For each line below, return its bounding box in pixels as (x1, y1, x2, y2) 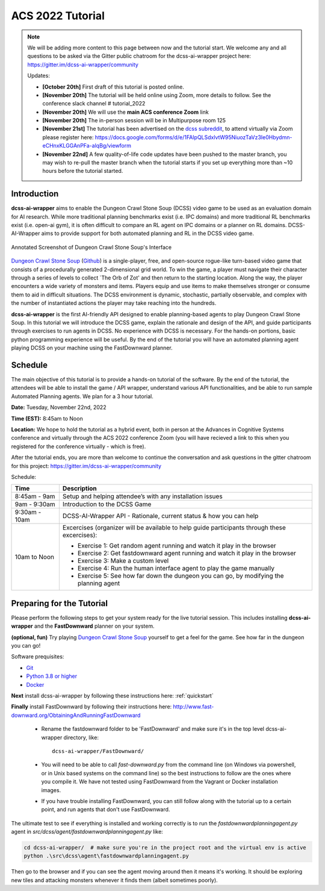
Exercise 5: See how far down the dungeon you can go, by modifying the (77, 572, 284, 580)
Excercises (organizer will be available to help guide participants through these (62, 524, 286, 532)
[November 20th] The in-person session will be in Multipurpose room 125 (42, 117, 226, 124)
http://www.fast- (173, 703, 214, 710)
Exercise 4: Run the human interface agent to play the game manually (77, 564, 275, 572)
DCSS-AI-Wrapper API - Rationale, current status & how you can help (62, 512, 259, 521)
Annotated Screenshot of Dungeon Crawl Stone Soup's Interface (11, 243, 172, 251)
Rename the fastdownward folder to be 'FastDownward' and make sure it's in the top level (41, 725, 265, 733)
